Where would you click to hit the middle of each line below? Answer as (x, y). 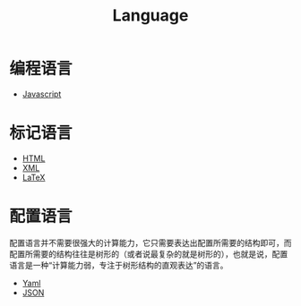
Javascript (42, 94)
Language (150, 16)
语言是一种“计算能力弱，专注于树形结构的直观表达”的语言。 (119, 265)
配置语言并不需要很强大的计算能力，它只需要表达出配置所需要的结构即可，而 (150, 242)
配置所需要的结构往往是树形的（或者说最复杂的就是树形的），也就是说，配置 (149, 254)
